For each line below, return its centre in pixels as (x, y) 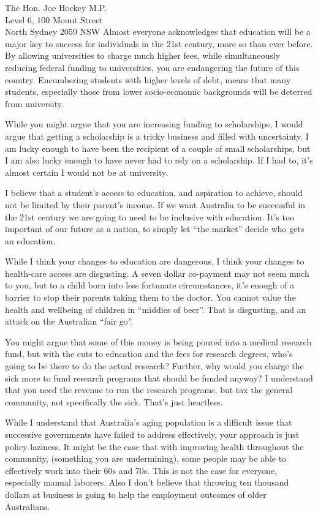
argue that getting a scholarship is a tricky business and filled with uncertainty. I (157, 136)
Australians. (28, 506)
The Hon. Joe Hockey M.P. (56, 7)
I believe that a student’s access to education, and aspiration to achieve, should (154, 193)
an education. (30, 240)
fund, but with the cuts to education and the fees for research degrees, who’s (149, 354)
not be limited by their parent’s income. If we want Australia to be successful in (155, 204)
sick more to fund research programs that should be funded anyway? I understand (159, 378)
